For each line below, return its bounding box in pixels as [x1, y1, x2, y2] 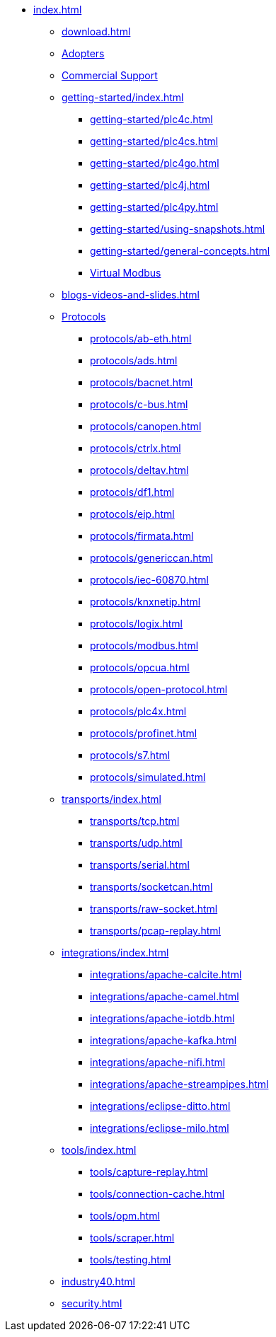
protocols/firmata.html [90, 530, 194, 542]
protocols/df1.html [90, 486, 175, 498]
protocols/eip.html [90, 508, 175, 520]
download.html [62, 25, 131, 37]
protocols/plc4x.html [90, 705, 187, 717]
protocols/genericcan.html [90, 552, 213, 564]
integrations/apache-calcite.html [90, 968, 242, 980]
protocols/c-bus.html [90, 398, 188, 410]
